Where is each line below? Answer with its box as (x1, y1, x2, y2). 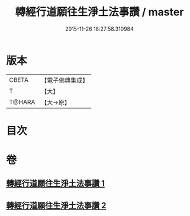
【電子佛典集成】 (41, 76, 89, 84)
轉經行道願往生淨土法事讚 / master (15, 5, 184, 19)
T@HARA (9, 98, 36, 106)
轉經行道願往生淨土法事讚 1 (6, 178, 105, 189)
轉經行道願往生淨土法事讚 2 (6, 200, 107, 210)
